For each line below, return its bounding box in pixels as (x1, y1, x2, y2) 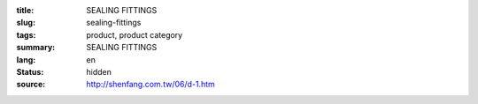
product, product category (86, 29, 183, 40)
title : (16, 5, 35, 15)
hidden (86, 66, 112, 77)
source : (16, 79, 46, 90)
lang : (16, 54, 36, 65)
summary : (16, 42, 56, 53)
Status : (16, 66, 44, 77)
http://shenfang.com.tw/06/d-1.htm (86, 79, 216, 90)
